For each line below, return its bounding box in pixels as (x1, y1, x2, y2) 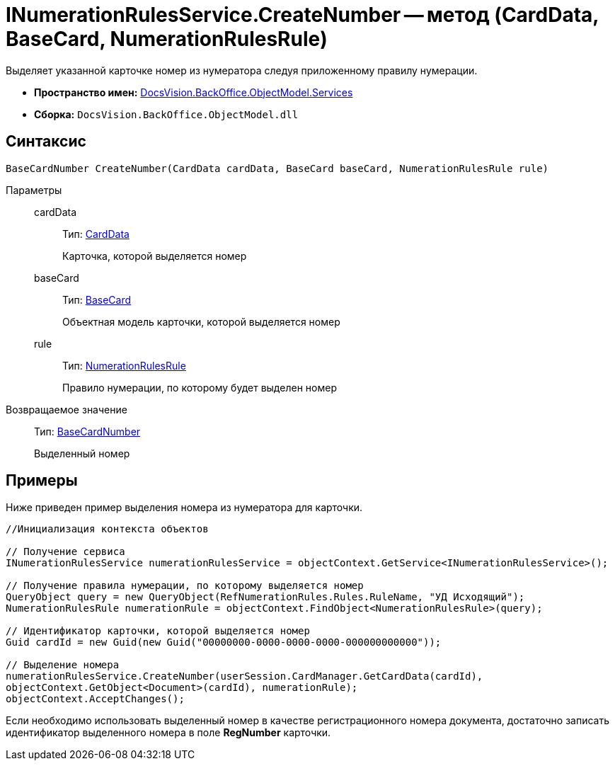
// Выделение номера (6, 659, 120, 671)
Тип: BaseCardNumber (34, 425, 141, 438)
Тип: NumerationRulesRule (62, 359, 186, 372)
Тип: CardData (62, 227, 130, 240)
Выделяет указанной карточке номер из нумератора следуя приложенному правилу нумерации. (6, 64, 478, 76)
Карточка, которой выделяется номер (62, 249, 247, 262)
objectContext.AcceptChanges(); (6, 693, 185, 705)
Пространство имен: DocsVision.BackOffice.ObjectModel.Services (34, 86, 353, 98)
